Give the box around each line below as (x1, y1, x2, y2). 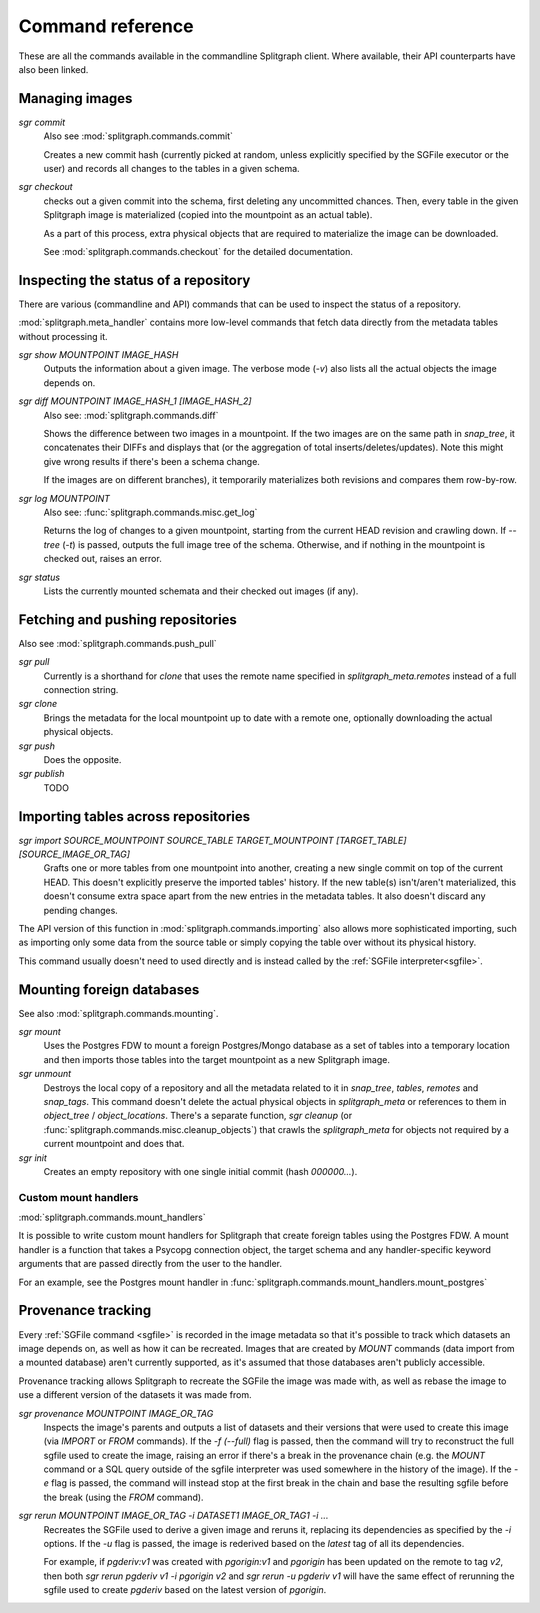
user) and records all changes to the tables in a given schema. (43, 163, 300, 175)
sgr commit (18, 116, 66, 128)
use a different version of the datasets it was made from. (18, 1389, 252, 1401)
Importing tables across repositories (18, 808, 251, 825)
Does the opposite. (43, 753, 122, 765)
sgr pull (18, 656, 50, 668)
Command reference (18, 15, 194, 37)
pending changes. (43, 904, 119, 916)
